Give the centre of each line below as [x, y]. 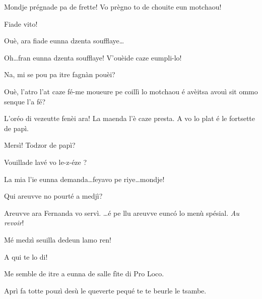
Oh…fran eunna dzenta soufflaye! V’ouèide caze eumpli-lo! [93, 57]
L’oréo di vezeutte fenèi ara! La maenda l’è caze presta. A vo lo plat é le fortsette [130, 118]
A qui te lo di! [26, 256]
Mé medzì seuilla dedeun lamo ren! [58, 239]
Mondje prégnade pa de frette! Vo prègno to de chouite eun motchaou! [113, 7]
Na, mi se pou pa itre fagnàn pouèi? [60, 74]
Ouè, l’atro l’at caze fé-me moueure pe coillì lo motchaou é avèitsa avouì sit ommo [131, 91]
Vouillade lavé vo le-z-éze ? [46, 162]
